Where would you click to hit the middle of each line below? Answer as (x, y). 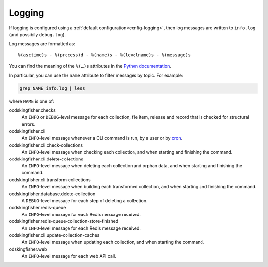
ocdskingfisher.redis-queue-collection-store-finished (64, 221)
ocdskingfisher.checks (32, 110)
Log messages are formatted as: (42, 44)
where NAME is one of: (32, 101)
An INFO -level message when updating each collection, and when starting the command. (113, 242)
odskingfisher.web (28, 249)
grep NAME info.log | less (52, 88)
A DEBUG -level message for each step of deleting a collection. (85, 200)
